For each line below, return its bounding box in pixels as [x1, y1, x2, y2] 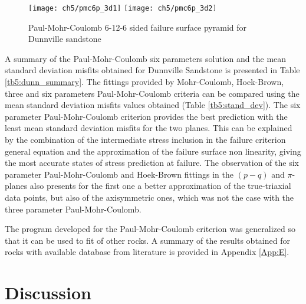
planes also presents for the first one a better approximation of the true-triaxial [5, 179, 291, 192]
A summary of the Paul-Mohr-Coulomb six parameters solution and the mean [5, 52, 287, 64]
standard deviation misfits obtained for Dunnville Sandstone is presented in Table [5, 64, 300, 76]
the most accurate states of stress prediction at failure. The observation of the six [5, 156, 299, 169]
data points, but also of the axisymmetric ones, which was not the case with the [5, 191, 294, 203]
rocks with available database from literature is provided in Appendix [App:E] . [5, 246, 289, 258]
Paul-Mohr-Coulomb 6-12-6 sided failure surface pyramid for [28, 21, 247, 33]
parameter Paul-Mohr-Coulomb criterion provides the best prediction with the [5, 110, 288, 122]
